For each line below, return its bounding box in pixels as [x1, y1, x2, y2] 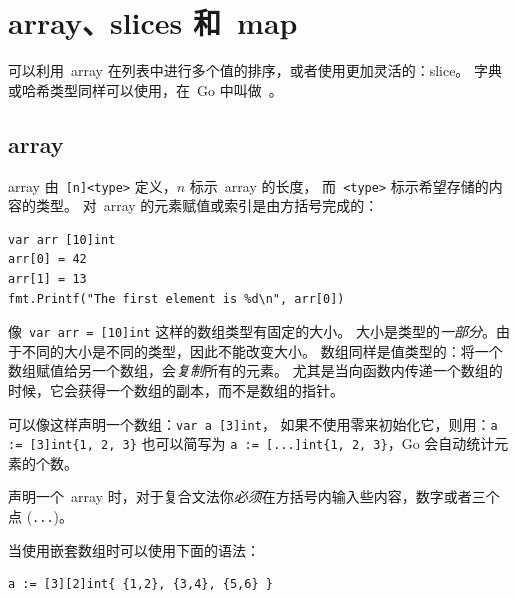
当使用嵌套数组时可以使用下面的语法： [8, 539, 260, 560]
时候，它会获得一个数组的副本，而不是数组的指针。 [8, 379, 344, 400]
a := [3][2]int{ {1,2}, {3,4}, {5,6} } [8, 577, 273, 592]
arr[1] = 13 [8, 271, 87, 286]
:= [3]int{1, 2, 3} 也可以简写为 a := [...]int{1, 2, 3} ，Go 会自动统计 [8, 433, 495, 454]
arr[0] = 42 [8, 252, 87, 267]
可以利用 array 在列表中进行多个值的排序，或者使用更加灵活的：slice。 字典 [8, 60, 503, 81]
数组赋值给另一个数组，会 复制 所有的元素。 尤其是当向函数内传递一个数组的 [8, 360, 503, 381]
